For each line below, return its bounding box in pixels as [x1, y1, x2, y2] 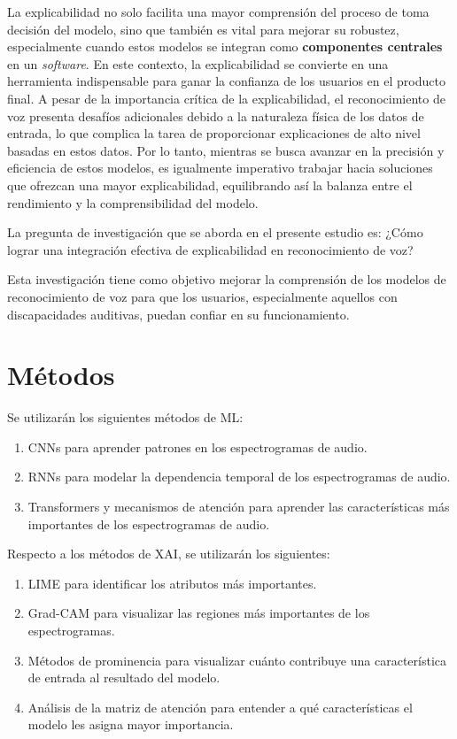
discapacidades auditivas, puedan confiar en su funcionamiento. [7, 304, 350, 323]
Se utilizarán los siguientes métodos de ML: [7, 408, 244, 427]
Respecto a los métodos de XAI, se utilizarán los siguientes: [7, 544, 330, 563]
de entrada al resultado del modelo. [27, 668, 221, 687]
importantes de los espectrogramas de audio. [27, 514, 270, 533]
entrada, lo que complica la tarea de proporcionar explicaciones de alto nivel [7, 124, 421, 142]
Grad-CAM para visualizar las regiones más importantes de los [27, 604, 370, 622]
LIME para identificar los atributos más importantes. [27, 573, 317, 592]
